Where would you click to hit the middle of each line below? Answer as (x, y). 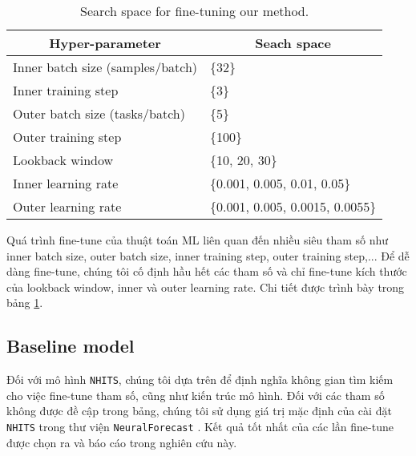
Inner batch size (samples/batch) (105, 67)
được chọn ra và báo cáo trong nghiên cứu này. (122, 442)
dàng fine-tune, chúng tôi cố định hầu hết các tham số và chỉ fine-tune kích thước (207, 271)
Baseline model (71, 346)
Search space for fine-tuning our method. (195, 11)
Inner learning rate (66, 183)
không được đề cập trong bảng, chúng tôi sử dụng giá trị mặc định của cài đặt (199, 411)
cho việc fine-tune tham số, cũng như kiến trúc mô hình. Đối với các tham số (196, 395)
